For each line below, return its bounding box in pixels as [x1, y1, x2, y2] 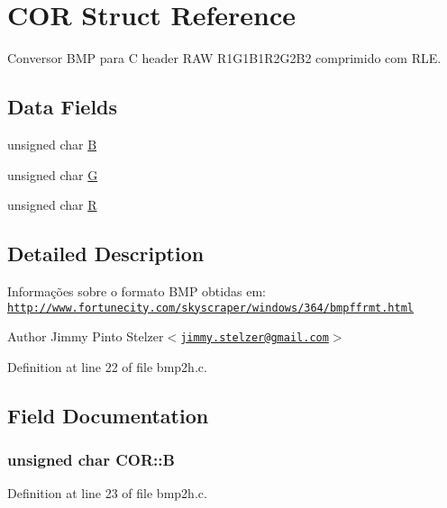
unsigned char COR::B [7, 449, 175, 471]
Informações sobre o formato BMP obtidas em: [7, 281, 266, 300]
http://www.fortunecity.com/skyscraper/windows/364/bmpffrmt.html [7, 301, 415, 314]
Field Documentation [7, 401, 209, 429]
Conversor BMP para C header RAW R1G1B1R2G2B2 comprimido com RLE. [7, 49, 442, 68]
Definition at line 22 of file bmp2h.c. [7, 357, 207, 376]
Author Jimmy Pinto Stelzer [7, 327, 164, 346]
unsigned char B [7, 134, 97, 153]
